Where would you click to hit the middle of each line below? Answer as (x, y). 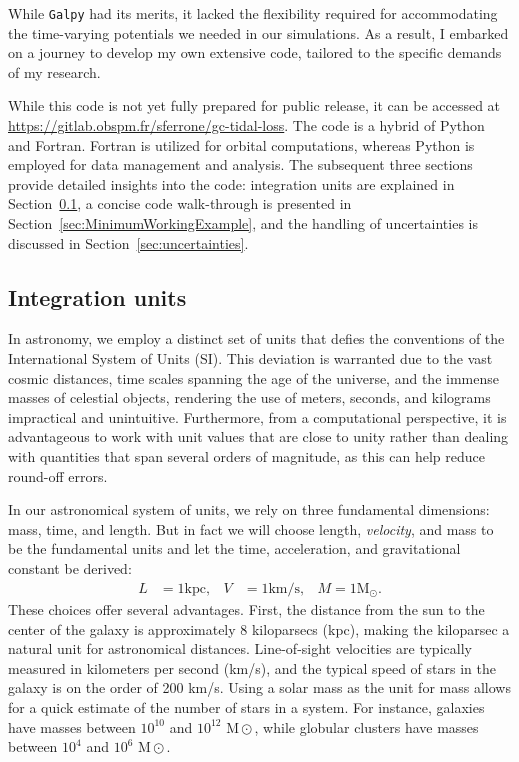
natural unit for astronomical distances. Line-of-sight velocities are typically (240, 648)
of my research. (54, 71)
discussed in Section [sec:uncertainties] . (128, 242)
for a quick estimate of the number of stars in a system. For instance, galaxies (246, 706)
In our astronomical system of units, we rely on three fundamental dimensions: (249, 509)
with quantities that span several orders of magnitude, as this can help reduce (247, 455)
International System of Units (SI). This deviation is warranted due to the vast (250, 357)
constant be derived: (70, 567)
